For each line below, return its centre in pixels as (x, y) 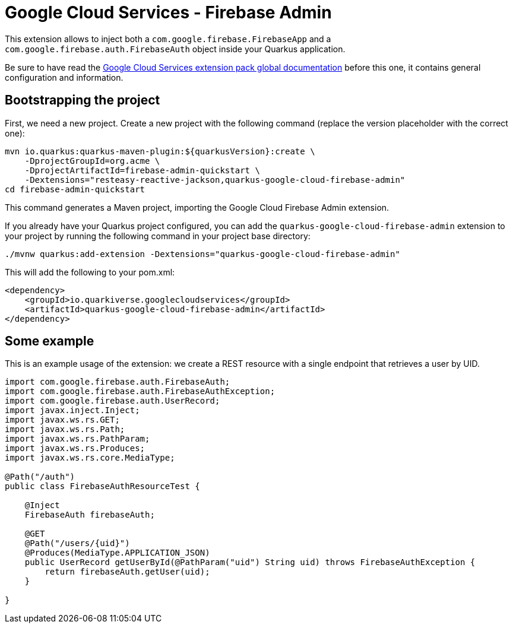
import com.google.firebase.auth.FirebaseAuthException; (140, 391)
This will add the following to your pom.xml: (90, 272)
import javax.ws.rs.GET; (62, 420)
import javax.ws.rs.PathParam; (77, 439)
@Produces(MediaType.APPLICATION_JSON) (117, 553)
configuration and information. (64, 77)
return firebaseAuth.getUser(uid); (127, 572)
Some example (50, 341)
